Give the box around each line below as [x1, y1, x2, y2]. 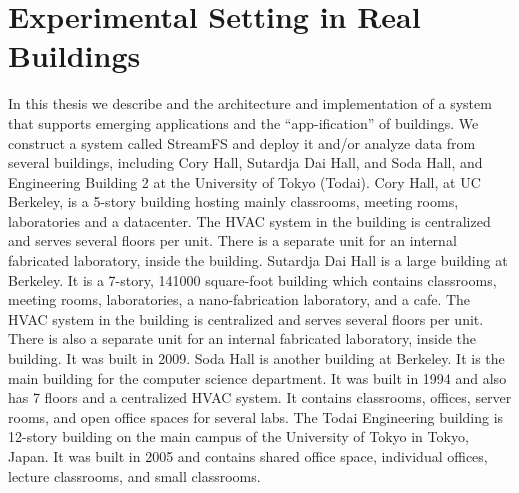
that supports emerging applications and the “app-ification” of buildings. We [8, 112, 479, 133]
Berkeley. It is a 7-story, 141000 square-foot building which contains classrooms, [8, 269, 497, 290]
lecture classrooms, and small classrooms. [8, 465, 261, 486]
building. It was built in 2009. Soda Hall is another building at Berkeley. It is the [8, 348, 505, 369]
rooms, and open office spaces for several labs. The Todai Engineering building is [8, 406, 504, 427]
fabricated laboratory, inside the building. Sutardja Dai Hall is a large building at [8, 250, 508, 271]
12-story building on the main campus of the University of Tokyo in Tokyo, [8, 426, 469, 447]
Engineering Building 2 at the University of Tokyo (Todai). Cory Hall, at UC [8, 171, 481, 192]
